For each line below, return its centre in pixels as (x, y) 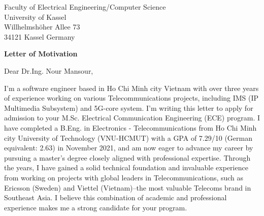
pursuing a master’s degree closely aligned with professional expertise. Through (127, 157)
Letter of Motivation (41, 54)
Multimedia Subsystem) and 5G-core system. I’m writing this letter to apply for (129, 107)
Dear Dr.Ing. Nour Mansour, (49, 70)
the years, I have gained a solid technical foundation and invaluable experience (126, 167)
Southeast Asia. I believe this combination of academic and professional (115, 197)
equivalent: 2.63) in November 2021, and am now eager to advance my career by (129, 148)
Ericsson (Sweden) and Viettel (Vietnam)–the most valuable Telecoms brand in (128, 187)
